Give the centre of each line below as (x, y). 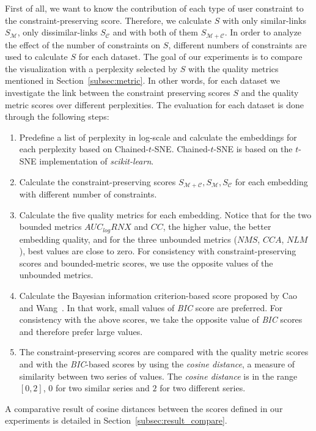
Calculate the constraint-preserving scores (97, 181)
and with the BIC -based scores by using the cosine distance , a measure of (157, 364)
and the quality (270, 93)
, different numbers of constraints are (237, 44)
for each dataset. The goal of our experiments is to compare (190, 57)
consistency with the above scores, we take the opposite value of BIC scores (161, 319)
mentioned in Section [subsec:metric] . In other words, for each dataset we (143, 80)
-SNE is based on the (253, 149)
